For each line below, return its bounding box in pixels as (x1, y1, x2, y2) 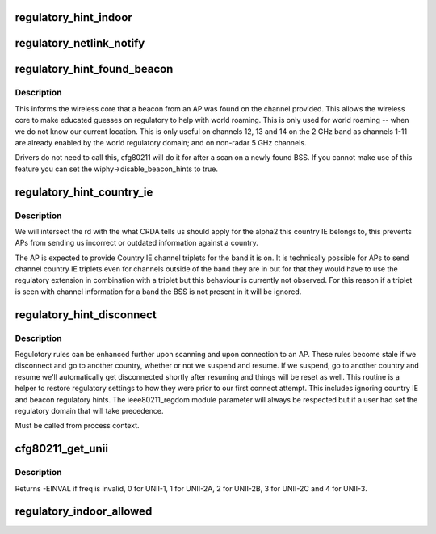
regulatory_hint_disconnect (15, 308, 157, 322)
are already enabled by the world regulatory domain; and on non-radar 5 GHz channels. (15, 137, 307, 147)
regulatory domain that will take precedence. (15, 406, 165, 415)
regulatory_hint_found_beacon (15, 62, 174, 76)
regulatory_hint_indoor (15, 11, 132, 24)
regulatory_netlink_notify (15, 36, 145, 50)
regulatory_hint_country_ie (15, 185, 153, 199)
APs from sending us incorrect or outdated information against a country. (15, 238, 258, 248)
